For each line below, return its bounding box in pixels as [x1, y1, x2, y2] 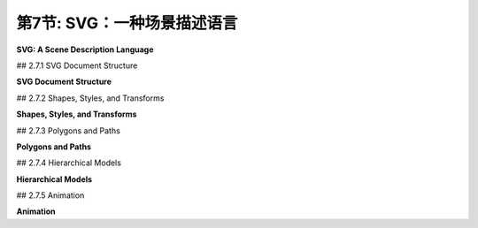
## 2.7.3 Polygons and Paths [16, 125, 121, 136]
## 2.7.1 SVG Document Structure [16, 60, 138, 71]
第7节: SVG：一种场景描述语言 [16, 13, 238, 33]
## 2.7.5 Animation [16, 190, 85, 201]
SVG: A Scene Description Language [16, 44, 154, 55]
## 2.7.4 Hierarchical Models [16, 157, 121, 168]
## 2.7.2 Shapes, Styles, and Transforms [16, 93, 165, 103]
